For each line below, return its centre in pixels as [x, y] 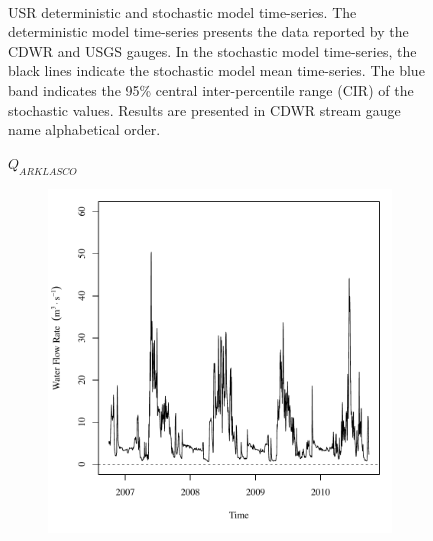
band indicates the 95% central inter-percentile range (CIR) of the [211, 89]
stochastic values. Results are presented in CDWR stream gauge [204, 109]
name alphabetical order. [84, 129]
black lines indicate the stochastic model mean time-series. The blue [216, 70]
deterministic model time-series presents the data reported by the [208, 31]
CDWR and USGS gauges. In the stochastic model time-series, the [212, 50]
